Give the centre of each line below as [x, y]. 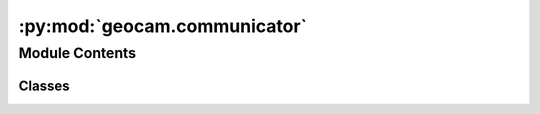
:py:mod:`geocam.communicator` [163, 26]
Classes [44, 85]
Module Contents [77, 53]
